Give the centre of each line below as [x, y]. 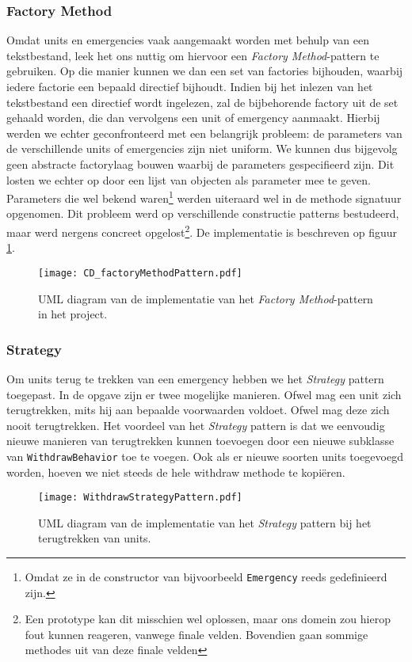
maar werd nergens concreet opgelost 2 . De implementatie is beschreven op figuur [202, 231]
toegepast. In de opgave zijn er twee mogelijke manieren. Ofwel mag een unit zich [204, 394]
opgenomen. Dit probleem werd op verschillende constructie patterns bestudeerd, [203, 213]
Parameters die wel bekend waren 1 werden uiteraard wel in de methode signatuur [204, 197]
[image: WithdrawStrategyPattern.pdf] [140, 498]
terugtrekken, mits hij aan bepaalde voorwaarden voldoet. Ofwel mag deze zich [198, 410]
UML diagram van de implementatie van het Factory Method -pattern [206, 298]
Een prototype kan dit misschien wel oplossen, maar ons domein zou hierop [208, 619]
